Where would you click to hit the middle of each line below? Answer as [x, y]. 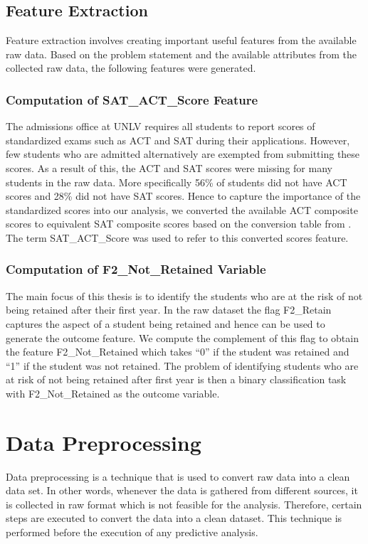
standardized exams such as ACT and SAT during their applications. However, [178, 140]
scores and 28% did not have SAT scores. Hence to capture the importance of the [183, 196]
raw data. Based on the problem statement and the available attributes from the [181, 54]
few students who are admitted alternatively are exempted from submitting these [183, 154]
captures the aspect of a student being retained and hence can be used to [165, 323]
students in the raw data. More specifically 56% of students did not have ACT [177, 182]
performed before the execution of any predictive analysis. [132, 532]
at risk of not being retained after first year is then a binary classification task [176, 379]
